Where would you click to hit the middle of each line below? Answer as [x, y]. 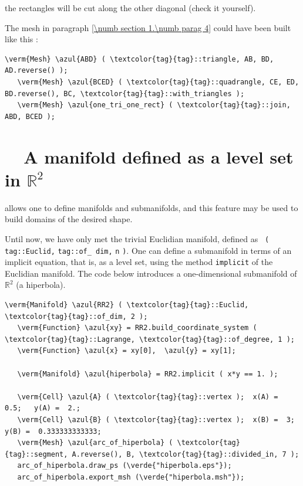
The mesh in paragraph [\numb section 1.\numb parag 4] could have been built [148, 27]
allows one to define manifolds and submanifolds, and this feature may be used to [151, 207]
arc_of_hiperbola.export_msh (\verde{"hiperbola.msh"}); [131, 477]
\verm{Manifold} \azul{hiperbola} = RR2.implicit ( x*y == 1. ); [148, 374]
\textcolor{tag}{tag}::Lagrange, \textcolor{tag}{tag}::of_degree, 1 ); [150, 339]
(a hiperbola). [41, 285]
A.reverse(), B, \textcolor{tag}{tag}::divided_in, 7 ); [186, 454]
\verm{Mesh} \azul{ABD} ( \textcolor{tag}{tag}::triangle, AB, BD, [139, 59]
